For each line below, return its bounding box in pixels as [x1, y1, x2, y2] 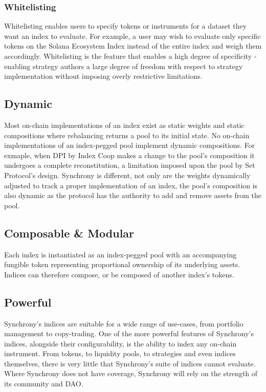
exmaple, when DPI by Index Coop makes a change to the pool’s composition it [4, 149, 255, 160]
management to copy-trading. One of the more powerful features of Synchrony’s [4, 328, 254, 339]
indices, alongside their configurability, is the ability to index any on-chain [4, 338, 237, 349]
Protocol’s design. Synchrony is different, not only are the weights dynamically [4, 169, 251, 180]
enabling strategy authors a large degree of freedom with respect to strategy [4, 60, 243, 71]
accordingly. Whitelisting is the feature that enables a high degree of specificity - [4, 51, 257, 61]
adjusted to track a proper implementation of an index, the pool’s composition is [4, 180, 258, 190]
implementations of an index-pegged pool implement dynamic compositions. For [4, 140, 255, 150]
